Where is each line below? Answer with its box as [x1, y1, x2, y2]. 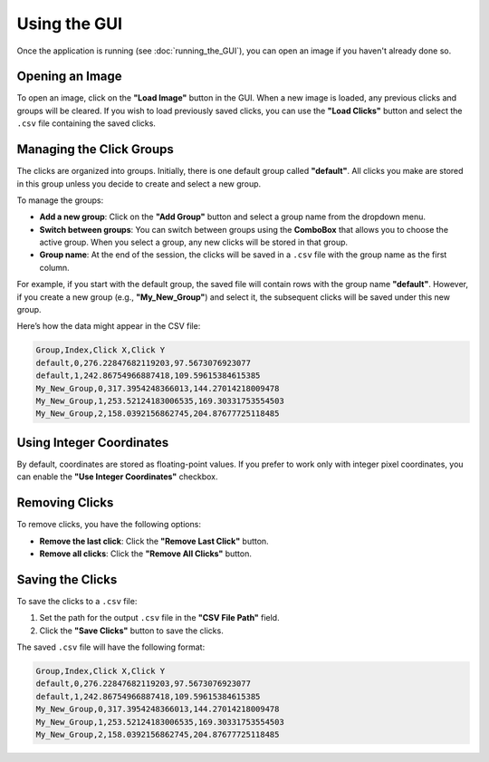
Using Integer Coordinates [16, 435, 169, 450]
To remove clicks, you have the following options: [16, 519, 201, 530]
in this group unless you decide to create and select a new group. [16, 178, 262, 189]
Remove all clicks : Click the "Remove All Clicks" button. [39, 548, 253, 559]
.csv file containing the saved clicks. [16, 118, 156, 129]
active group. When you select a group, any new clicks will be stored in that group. [39, 236, 349, 248]
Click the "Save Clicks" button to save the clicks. [39, 625, 224, 636]
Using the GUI [16, 14, 122, 34]
